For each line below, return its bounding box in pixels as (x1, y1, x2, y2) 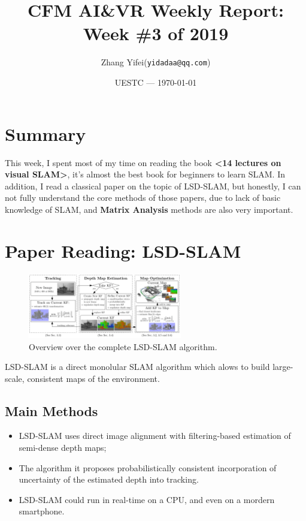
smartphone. (19, 505, 65, 517)
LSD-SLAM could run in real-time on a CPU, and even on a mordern (19, 493, 275, 505)
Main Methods (5, 401, 98, 420)
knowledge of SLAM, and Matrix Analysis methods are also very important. (5, 203, 293, 215)
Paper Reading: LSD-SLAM (5, 238, 241, 263)
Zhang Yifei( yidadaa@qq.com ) (101, 56, 211, 68)
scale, (5, 372, 25, 384)
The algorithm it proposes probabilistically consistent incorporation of (19, 461, 277, 474)
